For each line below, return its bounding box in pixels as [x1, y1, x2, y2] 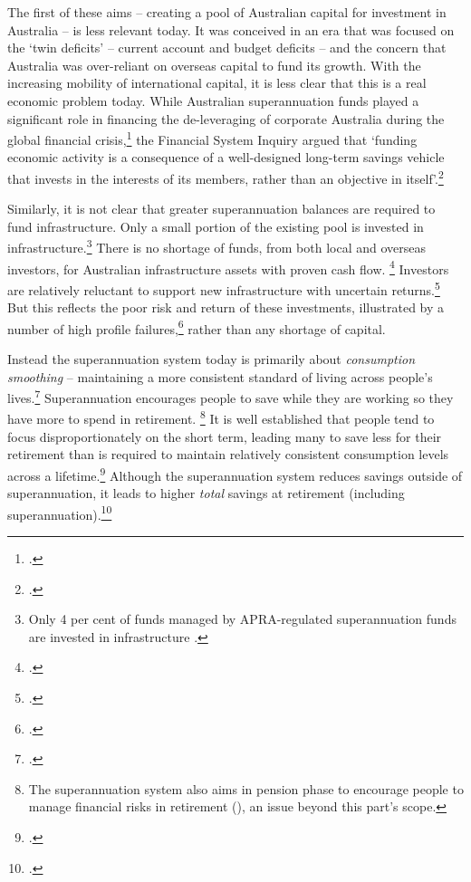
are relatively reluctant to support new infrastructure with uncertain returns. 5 [7, 277, 440, 299]
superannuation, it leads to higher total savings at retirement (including [7, 484, 405, 503]
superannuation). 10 [7, 502, 112, 523]
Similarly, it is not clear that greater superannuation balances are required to [7, 199, 436, 218]
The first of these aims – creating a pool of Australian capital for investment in [7, 3, 447, 21]
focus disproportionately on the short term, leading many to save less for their [7, 427, 442, 446]
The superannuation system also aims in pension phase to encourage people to [28, 779, 464, 798]
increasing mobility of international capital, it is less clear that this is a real [7, 73, 427, 92]
